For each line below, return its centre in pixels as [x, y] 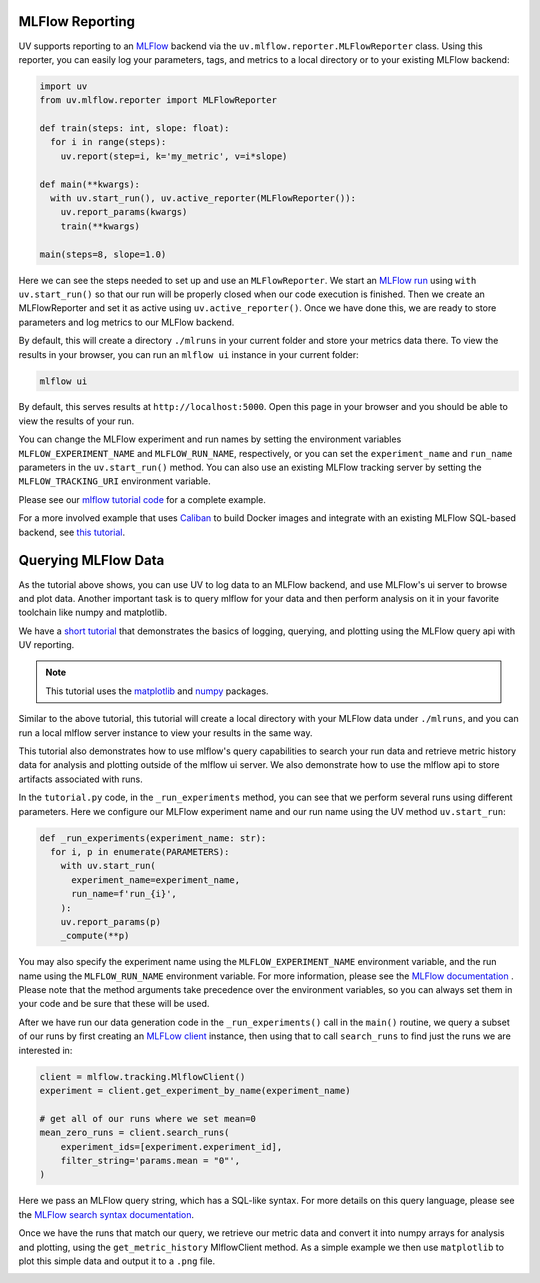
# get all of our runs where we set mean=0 [148, 1118]
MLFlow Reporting [76, 21]
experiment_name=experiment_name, [155, 879]
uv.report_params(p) [111, 921]
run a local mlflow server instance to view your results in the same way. [165, 732]
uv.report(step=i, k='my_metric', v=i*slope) [174, 156]
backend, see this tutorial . [71, 532]
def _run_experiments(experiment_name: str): [153, 838]
